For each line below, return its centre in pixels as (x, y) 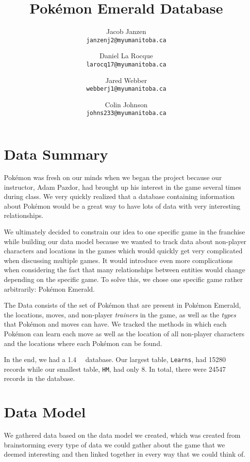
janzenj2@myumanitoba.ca (126, 40)
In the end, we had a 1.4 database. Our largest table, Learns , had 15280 (115, 359)
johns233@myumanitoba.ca (126, 113)
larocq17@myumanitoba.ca (126, 64)
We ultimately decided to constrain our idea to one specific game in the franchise (125, 232)
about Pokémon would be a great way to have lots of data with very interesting (122, 206)
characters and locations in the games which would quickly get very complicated (123, 251)
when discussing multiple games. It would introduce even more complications (118, 260)
